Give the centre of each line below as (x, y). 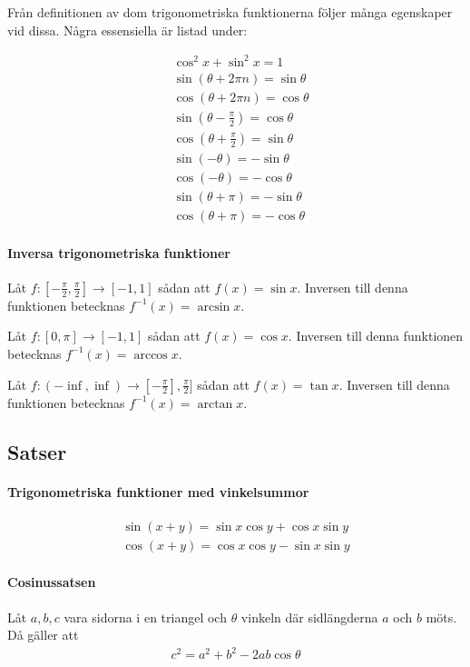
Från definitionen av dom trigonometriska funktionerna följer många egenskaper (230, 12)
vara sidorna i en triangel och (145, 617)
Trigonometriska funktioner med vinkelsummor (158, 491)
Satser (37, 451)
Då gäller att (43, 635)
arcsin (214, 307)
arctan (215, 404)
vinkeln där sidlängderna (309, 617)
